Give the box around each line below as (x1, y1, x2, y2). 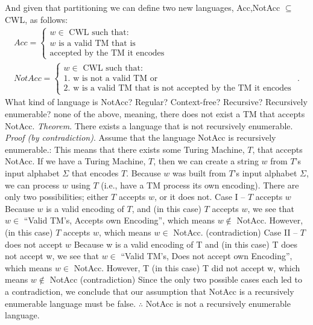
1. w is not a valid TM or (63, 74, 158, 83)
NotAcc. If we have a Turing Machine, (5, 155, 146, 167)
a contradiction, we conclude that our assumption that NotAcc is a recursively (5, 285, 294, 297)
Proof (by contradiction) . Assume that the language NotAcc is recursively (5, 131, 276, 144)
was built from (172, 167, 226, 179)
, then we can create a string (153, 155, 259, 167)
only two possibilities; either (5, 190, 109, 203)
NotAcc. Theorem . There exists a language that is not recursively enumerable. (5, 119, 293, 132)
